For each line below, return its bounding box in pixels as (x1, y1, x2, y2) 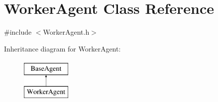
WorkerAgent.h (43, 27, 90, 37)
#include (4, 27, 32, 37)
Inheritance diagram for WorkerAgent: (4, 43, 121, 53)
